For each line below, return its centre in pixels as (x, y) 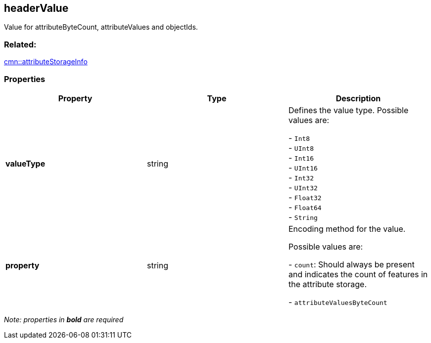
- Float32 (305, 197)
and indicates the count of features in (358, 274)
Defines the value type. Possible (348, 110)
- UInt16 (303, 167)
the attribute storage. (328, 284)
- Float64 (305, 207)
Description (358, 98)
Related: (20, 44)
